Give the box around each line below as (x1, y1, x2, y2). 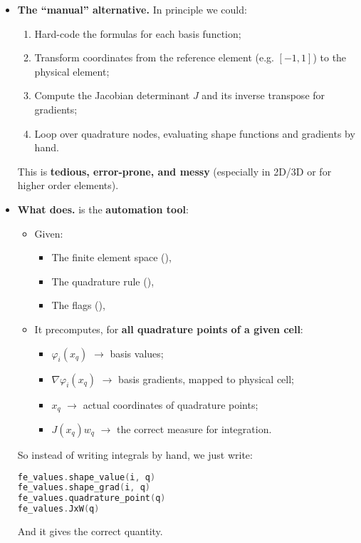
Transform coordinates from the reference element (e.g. (34, 50, 274, 65)
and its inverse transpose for (202, 88, 325, 103)
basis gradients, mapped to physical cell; (118, 371, 295, 386)
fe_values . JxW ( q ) (17, 504, 100, 514)
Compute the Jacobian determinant (34, 88, 190, 103)
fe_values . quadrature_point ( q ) (17, 493, 166, 504)
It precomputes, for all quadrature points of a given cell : (34, 321, 303, 336)
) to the (313, 50, 347, 65)
